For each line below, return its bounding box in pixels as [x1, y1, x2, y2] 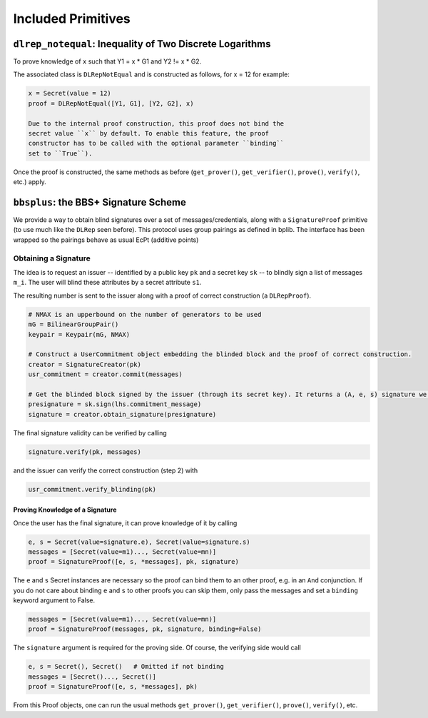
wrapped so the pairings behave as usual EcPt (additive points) [13, 236, 199, 244]
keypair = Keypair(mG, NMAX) [28, 330, 131, 338]
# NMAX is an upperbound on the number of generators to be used [28, 310, 262, 318]
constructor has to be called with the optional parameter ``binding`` [28, 139, 285, 148]
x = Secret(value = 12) [28, 89, 112, 98]
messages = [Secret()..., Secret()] [28, 672, 157, 681]
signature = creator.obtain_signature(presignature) [28, 410, 217, 418]
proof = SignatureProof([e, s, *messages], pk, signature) [28, 557, 239, 566]
